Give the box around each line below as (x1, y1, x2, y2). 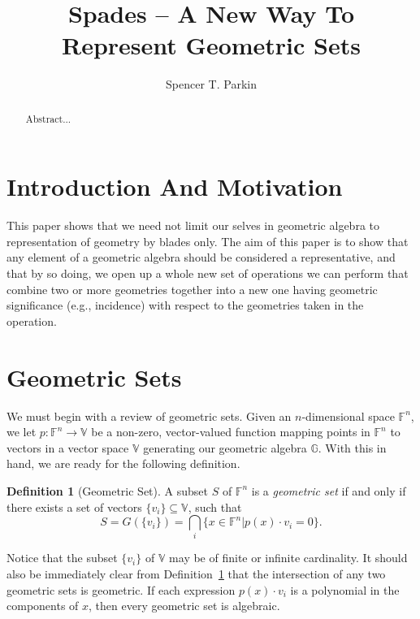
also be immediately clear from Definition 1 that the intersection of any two (6, 565, 386, 582)
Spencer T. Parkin (166, 76, 257, 93)
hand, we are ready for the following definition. (6, 455, 240, 472)
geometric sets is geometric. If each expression (6, 581, 236, 598)
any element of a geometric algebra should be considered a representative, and (6, 249, 396, 266)
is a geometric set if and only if (251, 482, 406, 499)
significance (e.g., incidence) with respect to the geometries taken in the (6, 297, 364, 314)
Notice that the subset (6, 549, 118, 566)
